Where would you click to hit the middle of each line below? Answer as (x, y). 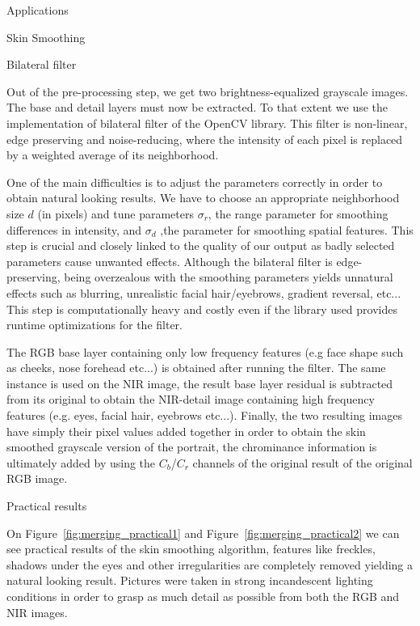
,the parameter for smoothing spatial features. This (287, 229)
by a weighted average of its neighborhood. (113, 155)
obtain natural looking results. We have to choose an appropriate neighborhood (203, 198)
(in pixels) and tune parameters (115, 213)
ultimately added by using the (81, 462)
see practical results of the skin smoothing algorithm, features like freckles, (191, 549)
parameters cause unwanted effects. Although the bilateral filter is (170, 261)
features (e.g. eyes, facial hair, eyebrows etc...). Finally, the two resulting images (204, 415)
